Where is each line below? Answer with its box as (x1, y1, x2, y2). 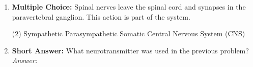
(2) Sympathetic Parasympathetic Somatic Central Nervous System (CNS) (12, 28, 245, 39)
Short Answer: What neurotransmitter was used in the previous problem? (12, 45, 249, 55)
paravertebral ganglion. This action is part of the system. (12, 11, 190, 22)
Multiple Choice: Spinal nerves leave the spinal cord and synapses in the (12, 2, 246, 12)
